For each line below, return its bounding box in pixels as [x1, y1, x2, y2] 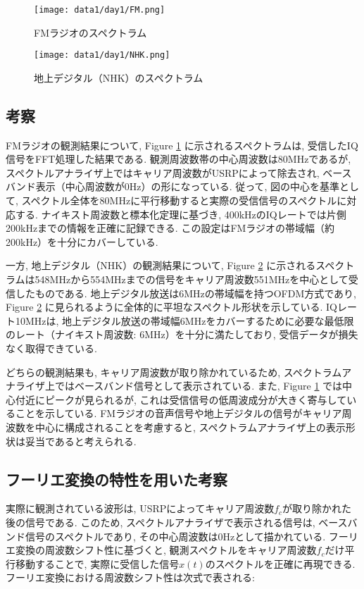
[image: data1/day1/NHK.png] [34, 50, 170, 61]
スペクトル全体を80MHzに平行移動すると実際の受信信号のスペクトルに [21, 193, 347, 208]
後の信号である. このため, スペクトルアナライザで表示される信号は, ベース [6, 514, 348, 529]
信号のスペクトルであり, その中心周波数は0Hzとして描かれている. [25, 528, 326, 543]
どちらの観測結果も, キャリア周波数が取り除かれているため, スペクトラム [6, 364, 342, 379]
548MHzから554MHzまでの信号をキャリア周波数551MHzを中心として [34, 272, 349, 287]
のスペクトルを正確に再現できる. [205, 556, 356, 571]
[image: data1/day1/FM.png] [34, 5, 165, 15]
